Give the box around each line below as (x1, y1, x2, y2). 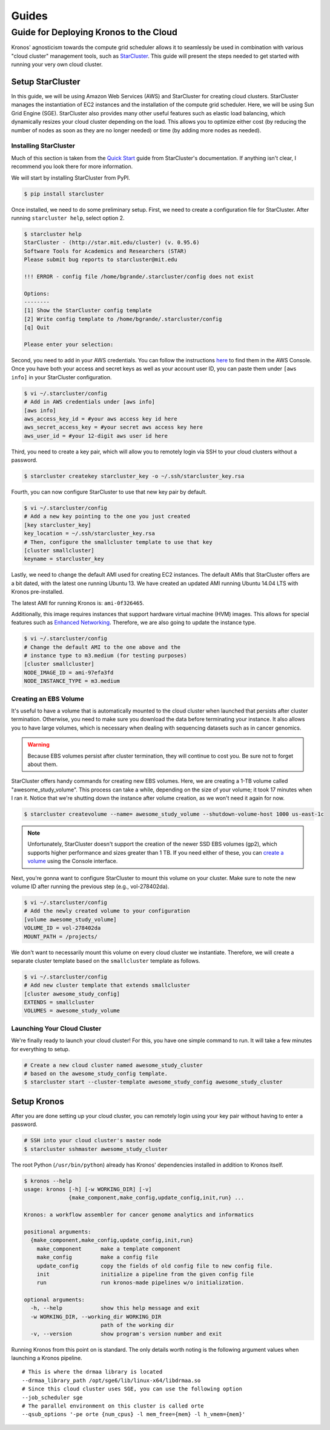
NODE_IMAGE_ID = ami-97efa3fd (24, 669, 114, 676)
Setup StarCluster (11, 76, 81, 87)
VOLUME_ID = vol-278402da (24, 924, 101, 932)
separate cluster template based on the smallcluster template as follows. (11, 957, 200, 964)
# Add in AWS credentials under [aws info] (24, 398, 156, 405)
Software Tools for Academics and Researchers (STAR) (24, 248, 187, 254)
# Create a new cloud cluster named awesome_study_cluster (24, 1062, 203, 1068)
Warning (27, 741, 50, 748)
